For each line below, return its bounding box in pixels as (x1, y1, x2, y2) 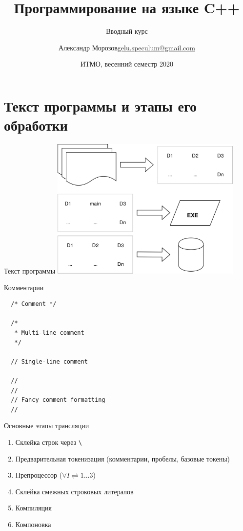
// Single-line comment (11, 358, 88, 365)
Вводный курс (106, 26, 148, 36)
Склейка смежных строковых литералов (15, 486, 134, 496)
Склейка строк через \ (15, 437, 82, 447)
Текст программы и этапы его (4, 95, 197, 115)
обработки (4, 115, 68, 135)
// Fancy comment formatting (11, 396, 105, 404)
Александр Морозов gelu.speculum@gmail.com (59, 42, 195, 52)
